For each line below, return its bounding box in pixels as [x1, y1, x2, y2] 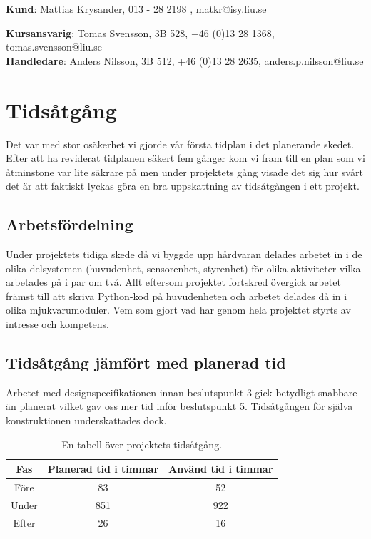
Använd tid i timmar [168, 461, 273, 476]
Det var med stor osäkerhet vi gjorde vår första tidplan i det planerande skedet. [6, 136, 355, 151]
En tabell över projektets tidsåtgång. [61, 436, 223, 451]
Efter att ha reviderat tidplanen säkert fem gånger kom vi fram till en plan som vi [6, 150, 365, 165]
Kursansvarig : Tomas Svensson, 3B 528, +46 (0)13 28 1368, [6, 25, 275, 40]
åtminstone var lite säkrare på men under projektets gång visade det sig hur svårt [6, 164, 363, 179]
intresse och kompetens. [6, 317, 109, 332]
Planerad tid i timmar [47, 461, 159, 476]
